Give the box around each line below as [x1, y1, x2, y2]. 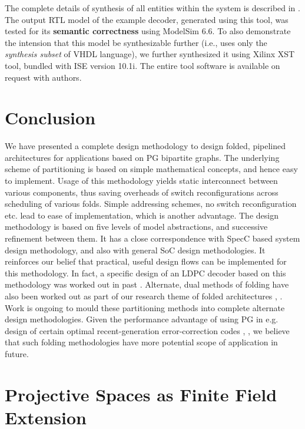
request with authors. [5, 71, 82, 83]
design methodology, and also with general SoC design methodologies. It [5, 243, 266, 256]
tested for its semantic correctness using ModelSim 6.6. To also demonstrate [5, 25, 291, 37]
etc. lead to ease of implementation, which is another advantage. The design [5, 209, 279, 221]
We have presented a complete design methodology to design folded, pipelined [5, 140, 286, 152]
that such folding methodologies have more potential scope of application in [5, 336, 278, 348]
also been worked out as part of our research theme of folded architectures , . [5, 290, 283, 302]
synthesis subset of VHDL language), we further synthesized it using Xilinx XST [5, 48, 295, 60]
